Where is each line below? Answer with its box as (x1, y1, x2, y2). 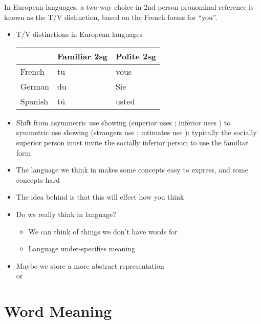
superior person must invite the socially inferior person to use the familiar (16, 137, 248, 147)
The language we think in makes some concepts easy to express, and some (16, 164, 248, 175)
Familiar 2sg (57, 50, 107, 62)
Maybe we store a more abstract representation (16, 260, 164, 271)
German (20, 80, 49, 92)
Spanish (20, 95, 49, 107)
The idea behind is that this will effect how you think (16, 191, 184, 202)
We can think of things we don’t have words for (28, 226, 178, 236)
